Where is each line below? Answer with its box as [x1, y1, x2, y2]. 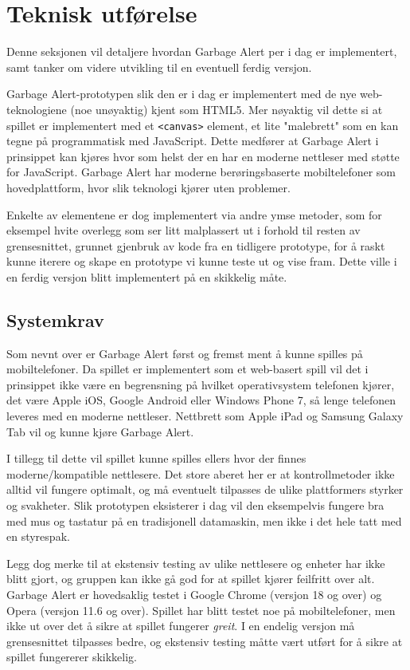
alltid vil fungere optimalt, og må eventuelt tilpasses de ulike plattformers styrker [6, 481, 404, 498]
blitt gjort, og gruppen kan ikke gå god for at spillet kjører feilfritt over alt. [6, 570, 375, 587]
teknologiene [6, 100, 67, 117]
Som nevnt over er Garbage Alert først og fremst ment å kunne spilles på [6, 345, 363, 361]
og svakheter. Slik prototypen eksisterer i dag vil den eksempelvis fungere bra [6, 497, 385, 514]
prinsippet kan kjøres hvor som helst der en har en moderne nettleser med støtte [6, 148, 400, 164]
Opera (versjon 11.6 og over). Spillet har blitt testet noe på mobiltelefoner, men [6, 601, 396, 618]
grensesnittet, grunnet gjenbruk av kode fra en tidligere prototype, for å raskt [6, 237, 385, 254]
